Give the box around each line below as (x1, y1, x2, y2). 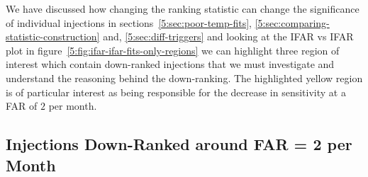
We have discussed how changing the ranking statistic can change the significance (6, 1, 359, 16)
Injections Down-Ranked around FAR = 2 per (6, 133, 352, 155)
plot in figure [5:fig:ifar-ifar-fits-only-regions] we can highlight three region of (6, 42, 340, 57)
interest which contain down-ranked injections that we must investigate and (6, 57, 335, 72)
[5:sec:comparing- (255, 15, 330, 30)
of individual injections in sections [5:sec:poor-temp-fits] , (6, 15, 252, 30)
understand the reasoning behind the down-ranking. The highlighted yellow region (6, 70, 363, 85)
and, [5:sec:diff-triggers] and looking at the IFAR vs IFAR (103, 29, 354, 44)
